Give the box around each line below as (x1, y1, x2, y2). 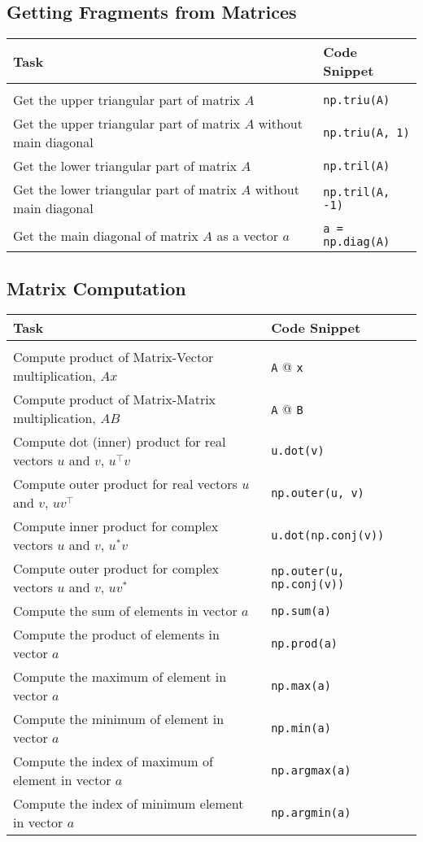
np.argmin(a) (271, 806, 351, 820)
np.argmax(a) (271, 764, 351, 778)
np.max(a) (271, 679, 331, 693)
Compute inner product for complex (13, 517, 219, 536)
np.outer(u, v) (271, 486, 364, 500)
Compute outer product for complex (13, 559, 220, 578)
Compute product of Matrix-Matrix (13, 390, 216, 409)
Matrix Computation (7, 275, 186, 300)
